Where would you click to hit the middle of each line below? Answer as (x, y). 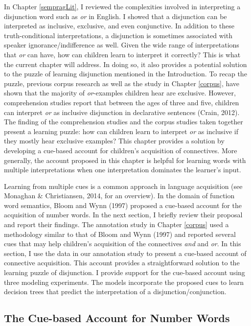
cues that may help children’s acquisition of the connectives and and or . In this (123, 244)
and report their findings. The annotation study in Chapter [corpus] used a (116, 224)
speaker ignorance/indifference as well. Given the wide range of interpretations (122, 45)
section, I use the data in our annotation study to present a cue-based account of (125, 253)
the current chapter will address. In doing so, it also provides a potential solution (125, 64)
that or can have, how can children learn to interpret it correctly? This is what (122, 54)
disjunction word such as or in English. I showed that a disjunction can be (115, 16)
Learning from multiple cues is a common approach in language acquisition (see (123, 186)
